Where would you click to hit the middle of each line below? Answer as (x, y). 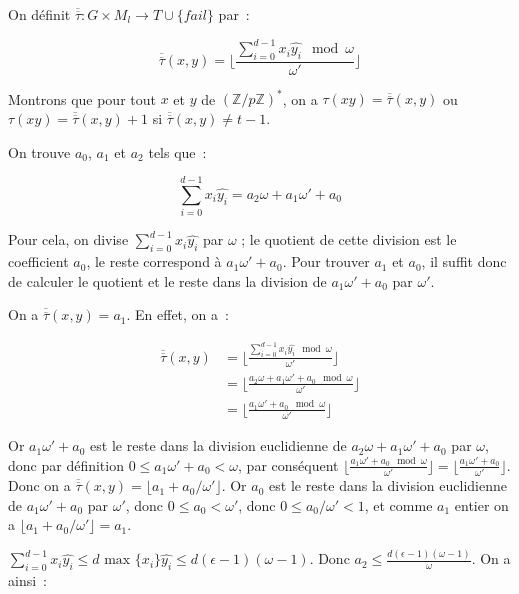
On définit (39, 14)
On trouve (39, 151)
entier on (481, 504)
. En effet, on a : (177, 314)
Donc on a (39, 485)
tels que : (177, 151)
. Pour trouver (326, 261)
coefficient (38, 261)
